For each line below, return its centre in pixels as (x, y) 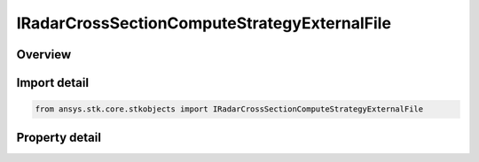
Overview (44, 54)
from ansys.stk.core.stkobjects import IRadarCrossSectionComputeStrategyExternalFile (229, 109)
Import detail (52, 83)
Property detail (59, 137)
